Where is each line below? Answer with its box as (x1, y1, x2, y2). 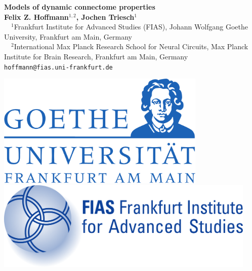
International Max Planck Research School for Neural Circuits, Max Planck (14, 41, 248, 52)
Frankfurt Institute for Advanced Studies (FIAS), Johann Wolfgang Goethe (14, 21, 248, 32)
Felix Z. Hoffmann (4, 11, 69, 22)
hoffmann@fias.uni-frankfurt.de (4, 63, 113, 71)
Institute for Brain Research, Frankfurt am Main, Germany (4, 51, 188, 61)
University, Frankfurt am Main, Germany (4, 31, 132, 42)
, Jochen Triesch (76, 11, 135, 22)
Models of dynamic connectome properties (4, 2, 155, 12)
